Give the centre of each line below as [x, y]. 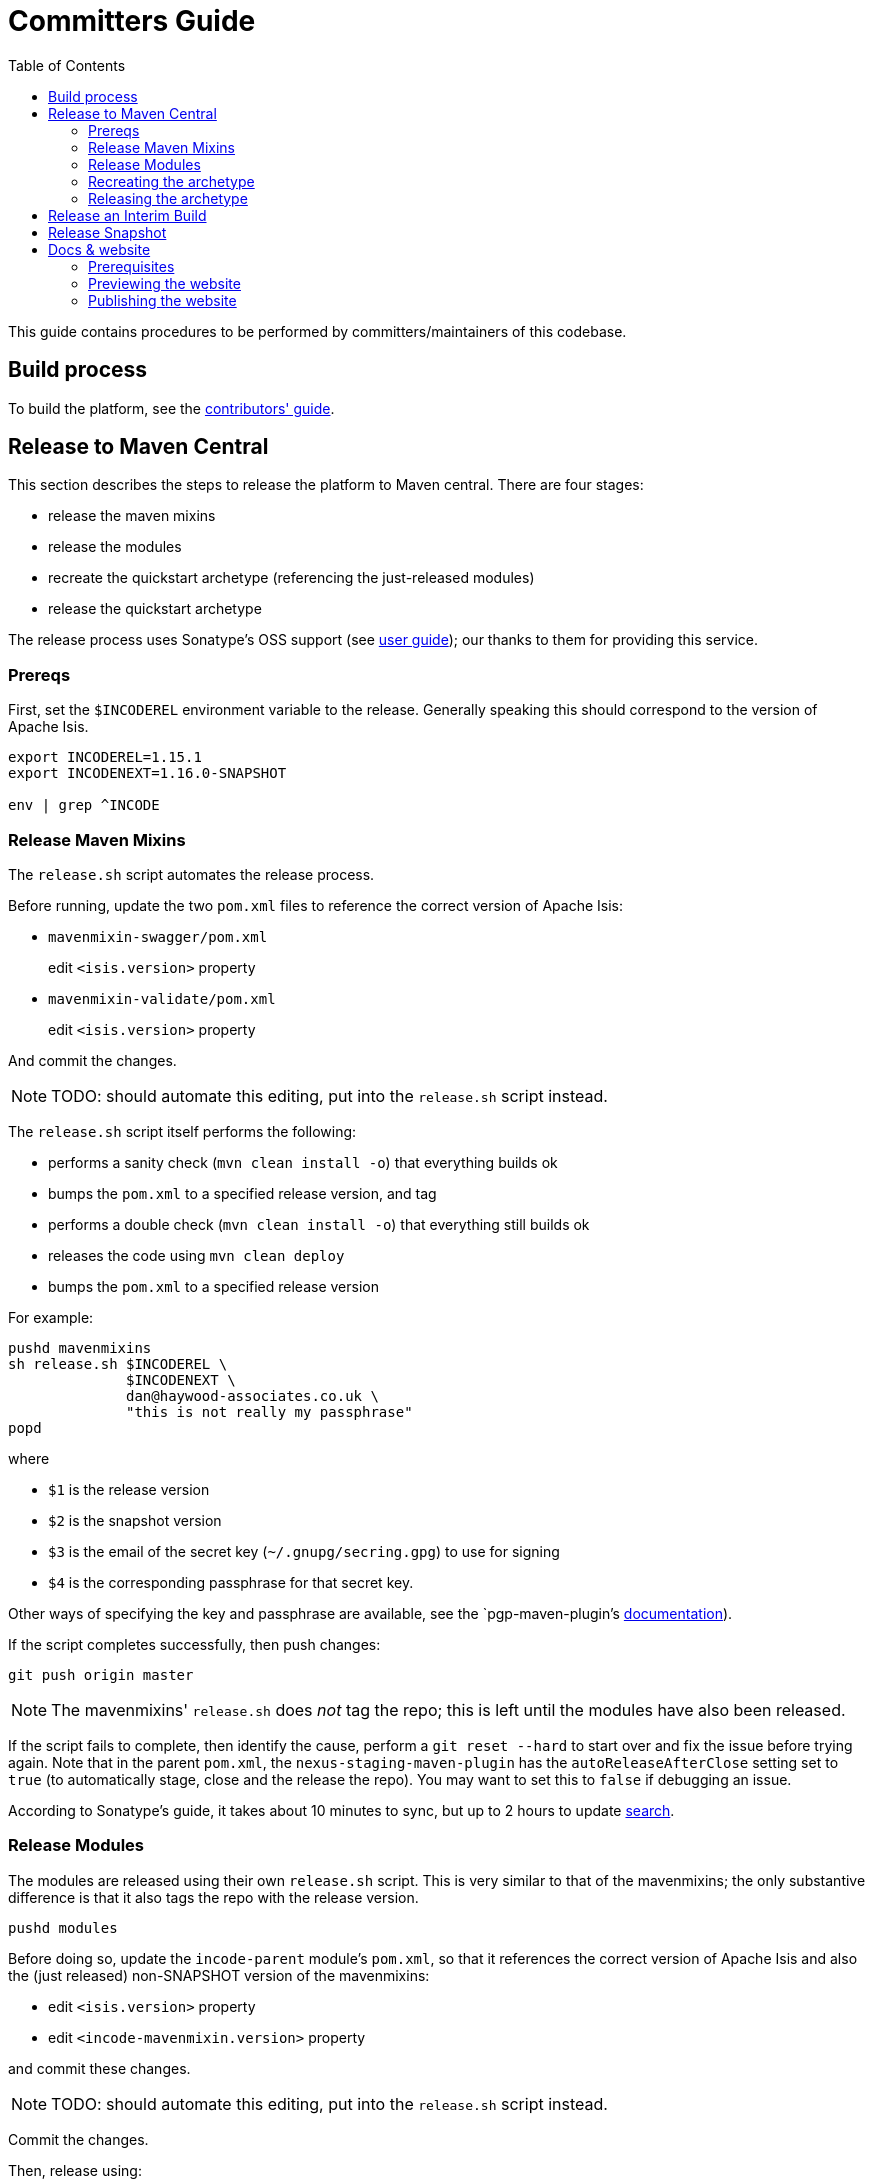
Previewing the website [164, 283]
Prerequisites [131, 266]
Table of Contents [67, 65]
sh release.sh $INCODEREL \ [118, 1363]
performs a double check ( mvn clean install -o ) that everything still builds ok [319, 1224]
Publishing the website [162, 300]
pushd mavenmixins [80, 1347]
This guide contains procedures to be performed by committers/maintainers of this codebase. [317, 331]
